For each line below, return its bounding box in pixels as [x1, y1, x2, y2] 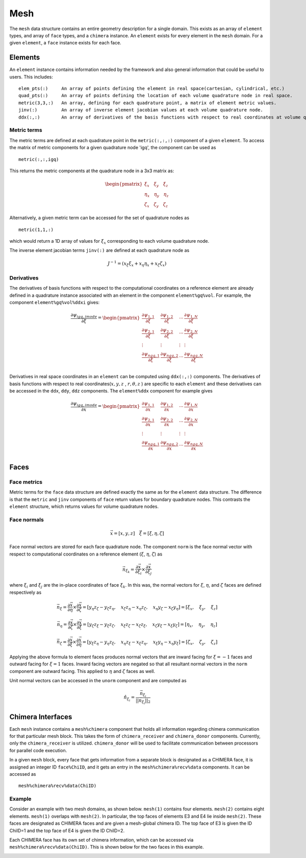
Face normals [9, 516, 44, 523]
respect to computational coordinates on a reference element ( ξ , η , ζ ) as [9, 551, 163, 557]
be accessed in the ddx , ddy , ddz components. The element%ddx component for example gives [9, 388, 213, 394]
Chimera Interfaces [9, 712, 72, 721]
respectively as [9, 589, 42, 595]
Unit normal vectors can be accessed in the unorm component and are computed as [9, 678, 187, 684]
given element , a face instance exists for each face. [9, 40, 122, 46]
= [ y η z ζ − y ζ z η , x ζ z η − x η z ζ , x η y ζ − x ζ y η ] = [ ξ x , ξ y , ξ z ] [82, 604, 218, 611]
